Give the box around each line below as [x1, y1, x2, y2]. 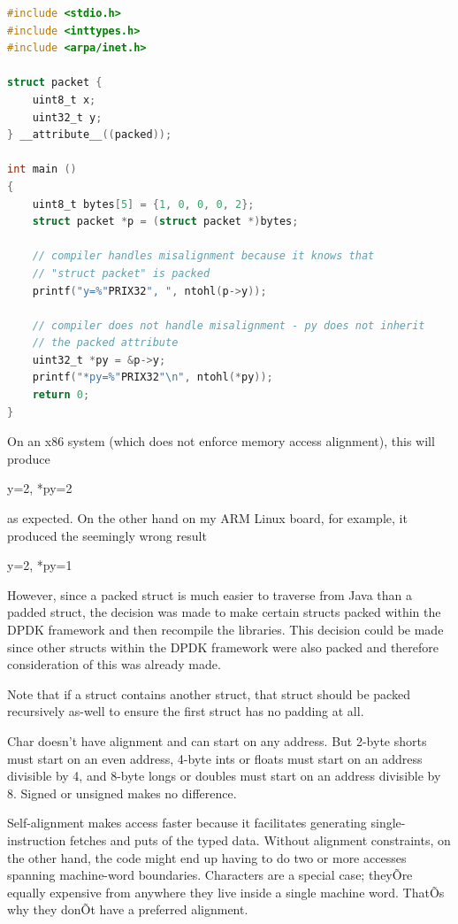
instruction [7, 830, 66, 849]
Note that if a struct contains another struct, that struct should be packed [7, 684, 410, 703]
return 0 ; [32, 389, 90, 402]
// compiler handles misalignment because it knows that [32, 250, 375, 263]
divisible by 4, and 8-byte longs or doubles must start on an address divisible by [7, 766, 441, 785]
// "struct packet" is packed [32, 266, 210, 280]
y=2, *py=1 [7, 556, 73, 574]
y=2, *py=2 [7, 479, 73, 497]
